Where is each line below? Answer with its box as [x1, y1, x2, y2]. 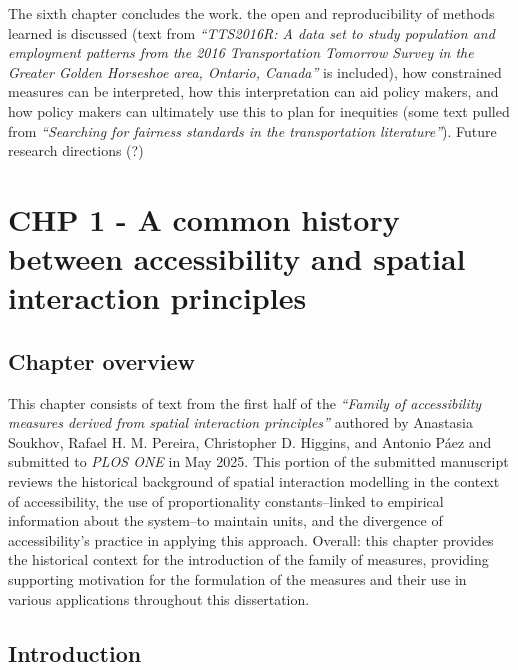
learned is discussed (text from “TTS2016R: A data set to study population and [8, 22, 495, 43]
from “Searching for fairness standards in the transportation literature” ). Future [8, 120, 497, 141]
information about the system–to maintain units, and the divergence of [8, 510, 443, 531]
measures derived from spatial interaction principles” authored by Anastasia [8, 412, 473, 433]
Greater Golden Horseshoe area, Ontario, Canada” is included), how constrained [8, 61, 502, 82]
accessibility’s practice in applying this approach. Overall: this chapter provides [8, 529, 494, 550]
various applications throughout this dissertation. [8, 588, 310, 609]
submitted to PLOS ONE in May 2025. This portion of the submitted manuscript [8, 451, 509, 472]
